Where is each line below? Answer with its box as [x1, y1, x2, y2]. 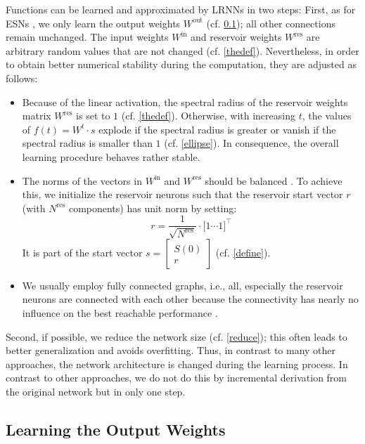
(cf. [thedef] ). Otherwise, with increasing [121, 108, 295, 123]
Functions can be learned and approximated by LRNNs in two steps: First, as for [6, 2, 356, 16]
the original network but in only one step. [6, 384, 186, 398]
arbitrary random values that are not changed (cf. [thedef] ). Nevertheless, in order [6, 43, 359, 58]
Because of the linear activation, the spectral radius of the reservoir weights [22, 94, 348, 109]
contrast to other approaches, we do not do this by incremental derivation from [6, 370, 347, 385]
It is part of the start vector [22, 244, 143, 259]
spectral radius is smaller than [22, 136, 153, 150]
